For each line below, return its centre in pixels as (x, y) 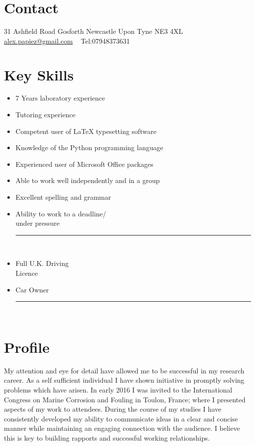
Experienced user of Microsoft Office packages (84, 164)
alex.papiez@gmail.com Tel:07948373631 (67, 40)
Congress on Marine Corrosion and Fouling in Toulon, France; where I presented (125, 399)
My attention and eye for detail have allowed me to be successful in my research (124, 370)
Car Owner (32, 289)
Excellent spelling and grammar (63, 197)
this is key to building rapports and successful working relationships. (107, 438)
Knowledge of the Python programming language (89, 147)
